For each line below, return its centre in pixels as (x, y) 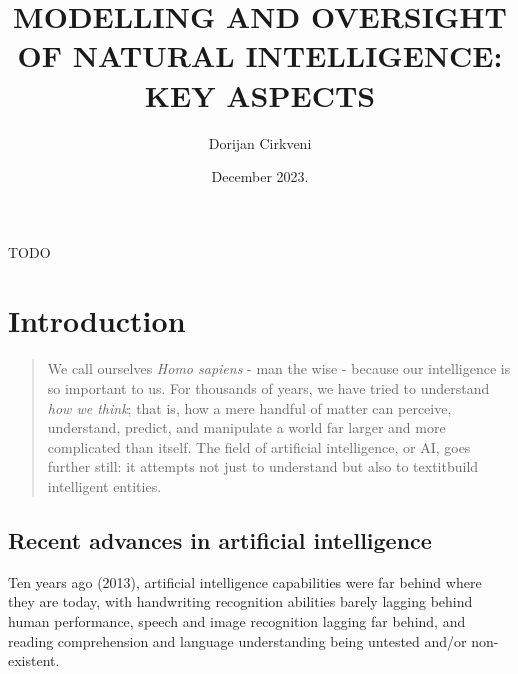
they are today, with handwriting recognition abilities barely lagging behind (240, 601)
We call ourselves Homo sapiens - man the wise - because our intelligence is (279, 368)
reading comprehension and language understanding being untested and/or (237, 640)
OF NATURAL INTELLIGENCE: (260, 55)
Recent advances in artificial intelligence (220, 539)
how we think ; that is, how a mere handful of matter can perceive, (249, 407)
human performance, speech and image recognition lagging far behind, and (237, 620)
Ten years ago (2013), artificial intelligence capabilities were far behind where (245, 581)
